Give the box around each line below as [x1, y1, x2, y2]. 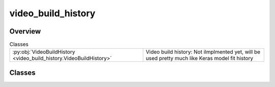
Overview [9, 27, 41, 36]
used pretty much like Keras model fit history [146, 55, 254, 62]
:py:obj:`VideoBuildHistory [12, 48, 75, 55]
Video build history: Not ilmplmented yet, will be [146, 48, 261, 55]
